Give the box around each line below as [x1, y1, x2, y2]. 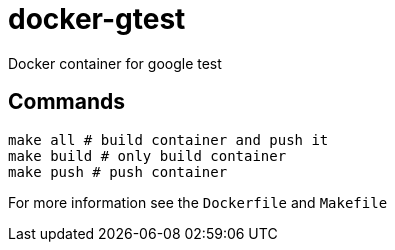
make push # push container [8, 163, 228, 180]
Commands [8, 89, 126, 115]
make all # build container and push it [8, 131, 329, 148]
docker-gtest [8, 2, 186, 36]
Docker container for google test [8, 54, 222, 72]
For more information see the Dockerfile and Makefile [8, 193, 388, 211]
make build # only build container [8, 147, 287, 164]
